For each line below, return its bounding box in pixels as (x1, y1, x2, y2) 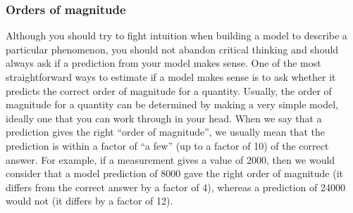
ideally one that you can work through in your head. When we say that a (6, 110, 322, 125)
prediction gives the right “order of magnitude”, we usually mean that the (6, 124, 325, 139)
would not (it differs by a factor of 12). (6, 193, 173, 208)
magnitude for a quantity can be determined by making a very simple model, (6, 97, 338, 112)
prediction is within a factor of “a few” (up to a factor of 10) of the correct (6, 138, 329, 153)
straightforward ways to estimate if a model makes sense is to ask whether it (6, 70, 336, 84)
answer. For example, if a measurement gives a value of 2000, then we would (6, 152, 335, 167)
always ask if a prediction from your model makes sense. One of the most (6, 56, 321, 70)
